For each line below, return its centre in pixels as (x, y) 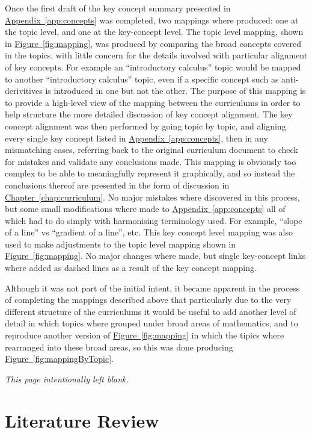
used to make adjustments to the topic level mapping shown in (121, 244)
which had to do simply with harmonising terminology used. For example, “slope (154, 220)
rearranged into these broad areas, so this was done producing (119, 347)
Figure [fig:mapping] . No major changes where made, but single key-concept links (155, 256)
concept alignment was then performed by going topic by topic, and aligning (145, 126)
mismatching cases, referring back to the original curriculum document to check (151, 150)
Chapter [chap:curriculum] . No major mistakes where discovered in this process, (152, 197)
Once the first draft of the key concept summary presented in (118, 8)
